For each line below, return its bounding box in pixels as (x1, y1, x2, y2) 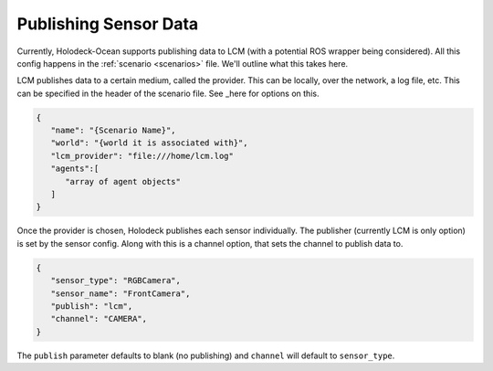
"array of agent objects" (65, 176, 182, 186)
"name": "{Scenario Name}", (50, 125, 177, 136)
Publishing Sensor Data (16, 14, 199, 34)
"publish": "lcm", (50, 301, 133, 311)
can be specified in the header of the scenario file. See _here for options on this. (16, 88, 320, 99)
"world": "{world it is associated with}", (50, 138, 248, 148)
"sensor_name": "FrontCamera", (50, 288, 191, 299)
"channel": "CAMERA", (50, 313, 148, 324)
